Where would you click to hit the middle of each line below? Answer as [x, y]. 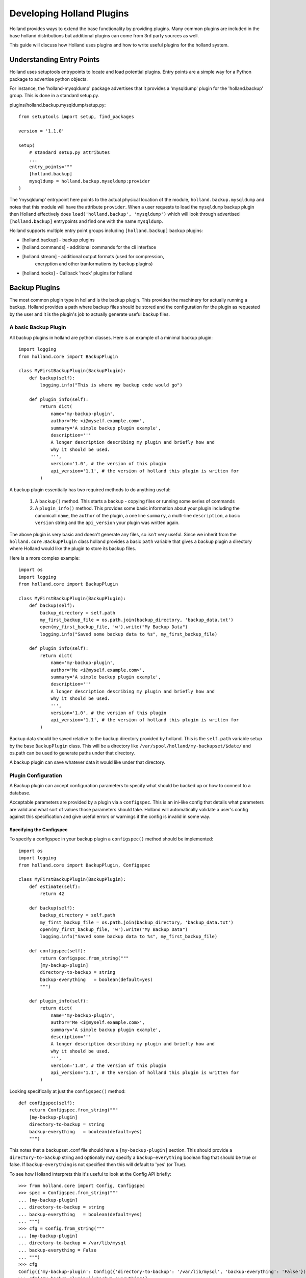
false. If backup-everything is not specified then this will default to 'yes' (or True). [98, 1165]
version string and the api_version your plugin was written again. [107, 523]
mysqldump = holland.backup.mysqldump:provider [90, 181]
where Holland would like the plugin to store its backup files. [73, 549]
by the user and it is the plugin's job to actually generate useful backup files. [90, 314]
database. [20, 793]
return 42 [52, 894]
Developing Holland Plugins [69, 13]
